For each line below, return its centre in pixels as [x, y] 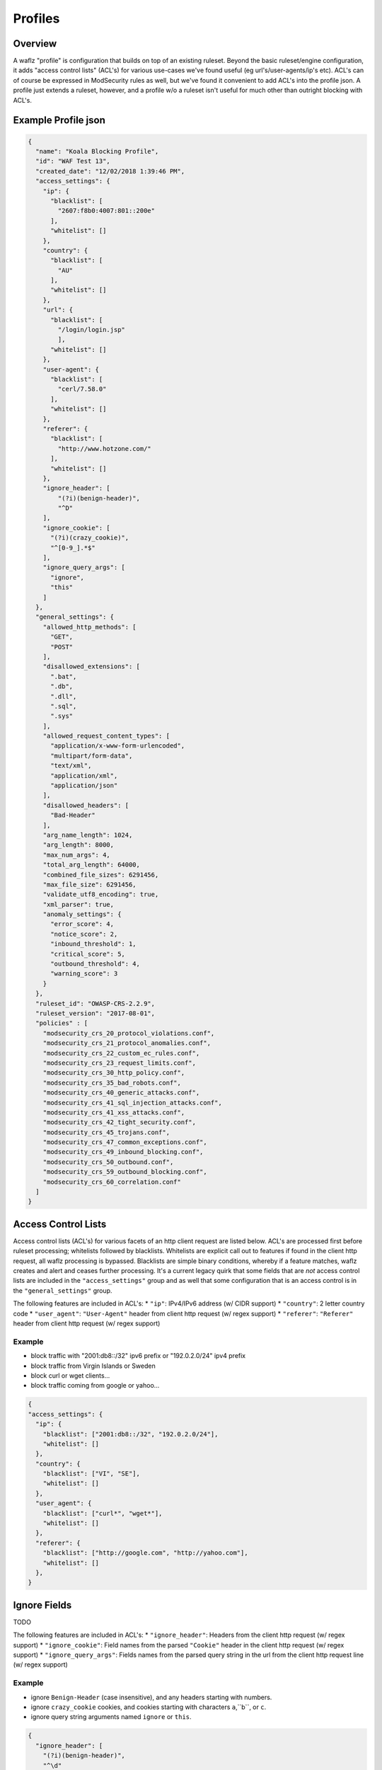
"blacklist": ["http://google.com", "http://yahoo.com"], [145, 1553]
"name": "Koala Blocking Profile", [97, 152]
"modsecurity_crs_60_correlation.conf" [112, 1182]
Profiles [36, 18]
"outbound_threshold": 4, [95, 964]
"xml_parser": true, [79, 904]
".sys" [62, 716]
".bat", [64, 676]
